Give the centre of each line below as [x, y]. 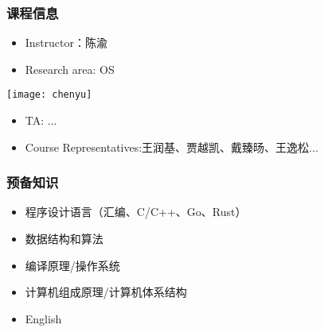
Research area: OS [70, 69]
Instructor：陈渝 [66, 42]
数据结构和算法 [64, 239]
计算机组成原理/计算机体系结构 [106, 292]
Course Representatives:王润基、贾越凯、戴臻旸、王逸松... [172, 147]
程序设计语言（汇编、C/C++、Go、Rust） [136, 212]
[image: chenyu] [49, 95]
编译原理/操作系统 [72, 265]
